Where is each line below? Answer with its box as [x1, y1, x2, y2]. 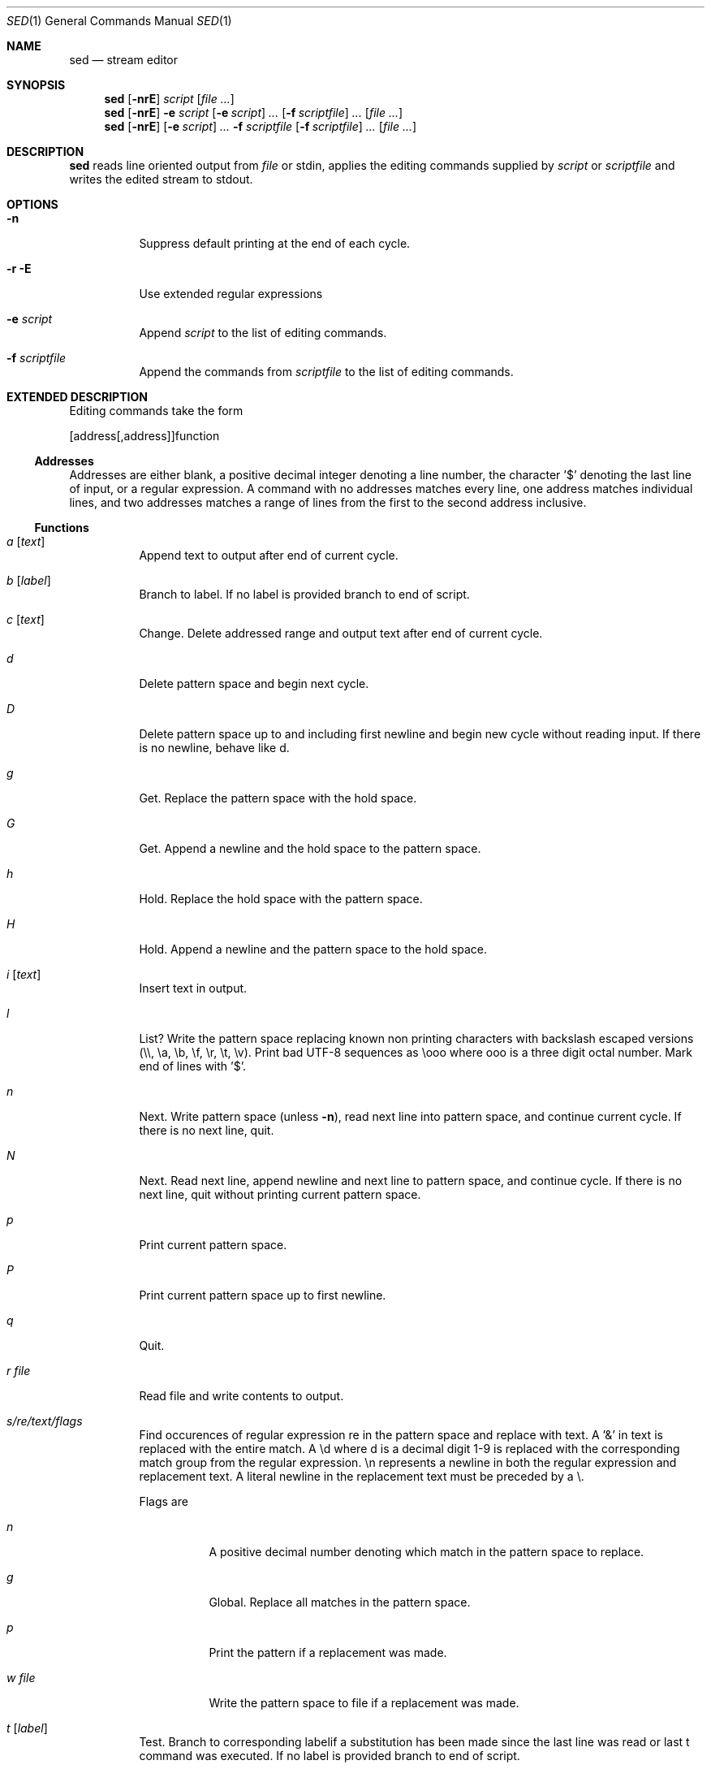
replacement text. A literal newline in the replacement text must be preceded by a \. [139, 1469, 584, 1483]
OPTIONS [6, 197, 58, 211]
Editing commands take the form [69, 404, 243, 417]
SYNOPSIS [6, 78, 66, 92]
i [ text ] [6, 967, 41, 981]
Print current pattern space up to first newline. [139, 1288, 386, 1302]
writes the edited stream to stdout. [69, 172, 253, 186]
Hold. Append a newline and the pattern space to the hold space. [139, 942, 488, 956]
